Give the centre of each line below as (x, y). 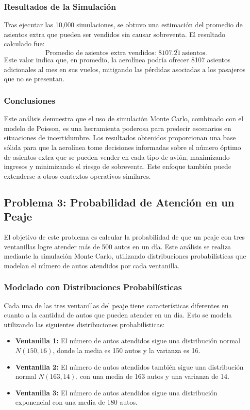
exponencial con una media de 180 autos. (76, 402)
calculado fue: (24, 44)
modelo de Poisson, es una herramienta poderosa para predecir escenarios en (117, 128)
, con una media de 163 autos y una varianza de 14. (153, 376)
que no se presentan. (34, 79)
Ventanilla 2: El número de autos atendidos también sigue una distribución (129, 366)
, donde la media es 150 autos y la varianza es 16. (126, 350)
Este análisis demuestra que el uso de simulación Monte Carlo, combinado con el (124, 119)
